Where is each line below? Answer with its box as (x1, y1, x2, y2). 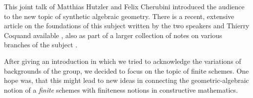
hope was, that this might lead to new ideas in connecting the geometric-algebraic (4, 75, 249, 85)
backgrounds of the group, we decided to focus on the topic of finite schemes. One (4, 65, 249, 76)
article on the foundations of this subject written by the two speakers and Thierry (4, 20, 250, 31)
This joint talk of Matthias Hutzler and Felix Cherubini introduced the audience (4, 1, 245, 11)
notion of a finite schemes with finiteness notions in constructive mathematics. (4, 84, 238, 95)
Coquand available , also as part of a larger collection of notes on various (4, 30, 222, 40)
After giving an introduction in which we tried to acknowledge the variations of (4, 56, 241, 66)
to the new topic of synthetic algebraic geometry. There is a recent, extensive (4, 11, 234, 21)
